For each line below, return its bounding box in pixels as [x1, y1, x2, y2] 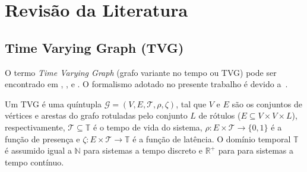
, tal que [176, 97, 207, 110]
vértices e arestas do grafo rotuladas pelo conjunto [5, 109, 188, 122]
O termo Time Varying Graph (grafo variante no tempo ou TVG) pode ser [5, 66, 277, 78]
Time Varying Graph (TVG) [5, 38, 184, 56]
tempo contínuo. [5, 155, 64, 168]
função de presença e [5, 132, 80, 145]
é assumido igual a [5, 144, 72, 157]
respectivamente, [5, 120, 65, 133]
